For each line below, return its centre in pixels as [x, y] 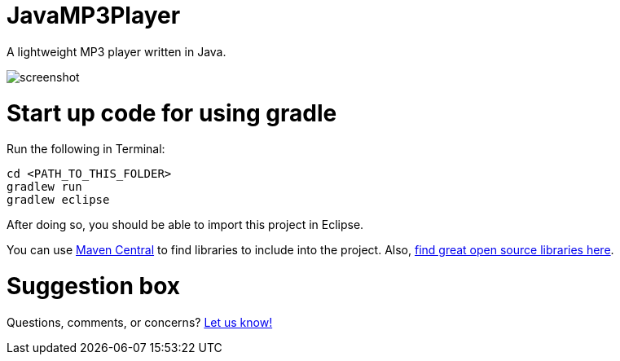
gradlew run [44, 187]
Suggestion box [94, 286]
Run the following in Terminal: [86, 149]
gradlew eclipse [58, 200]
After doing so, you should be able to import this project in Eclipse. [185, 225]
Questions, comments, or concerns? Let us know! [140, 322]
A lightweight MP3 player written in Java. [117, 51]
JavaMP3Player [94, 15]
